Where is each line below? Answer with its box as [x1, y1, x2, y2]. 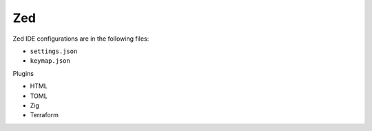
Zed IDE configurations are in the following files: [12, 34, 149, 43]
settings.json [30, 47, 78, 55]
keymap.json [30, 57, 70, 65]
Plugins [12, 69, 34, 77]
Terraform [30, 111, 59, 119]
